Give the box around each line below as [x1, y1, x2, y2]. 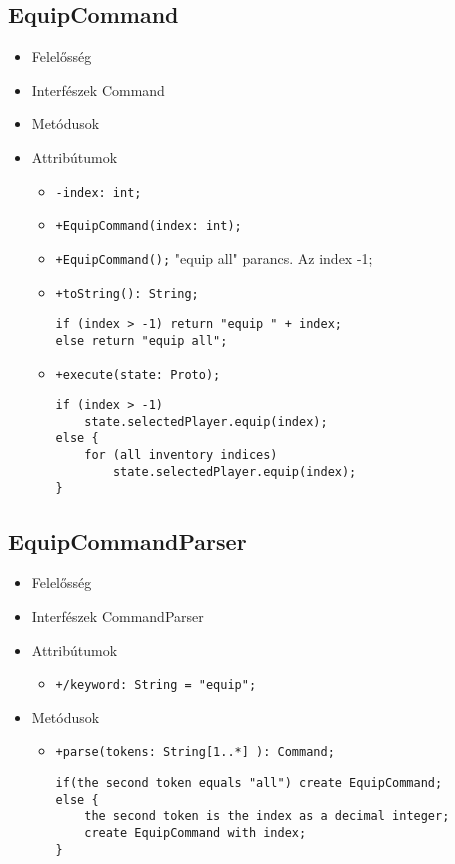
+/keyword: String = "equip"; [55, 678, 257, 693]
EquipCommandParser [8, 525, 247, 556]
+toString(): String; [55, 286, 199, 301]
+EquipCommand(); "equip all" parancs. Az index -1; [55, 247, 373, 268]
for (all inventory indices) [84, 448, 278, 463]
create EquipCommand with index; [84, 825, 307, 840]
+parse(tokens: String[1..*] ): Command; [55, 745, 335, 760]
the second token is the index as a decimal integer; [84, 809, 450, 824]
